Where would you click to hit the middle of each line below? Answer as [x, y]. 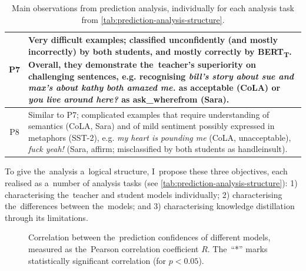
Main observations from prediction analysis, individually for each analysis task [153, 8]
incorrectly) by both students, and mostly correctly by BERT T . [160, 52]
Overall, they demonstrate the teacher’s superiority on [142, 64]
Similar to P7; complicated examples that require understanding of [149, 114]
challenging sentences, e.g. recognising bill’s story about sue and [161, 76]
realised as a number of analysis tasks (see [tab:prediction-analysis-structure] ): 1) [151, 183]
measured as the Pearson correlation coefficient [114, 248]
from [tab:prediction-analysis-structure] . [153, 19]
